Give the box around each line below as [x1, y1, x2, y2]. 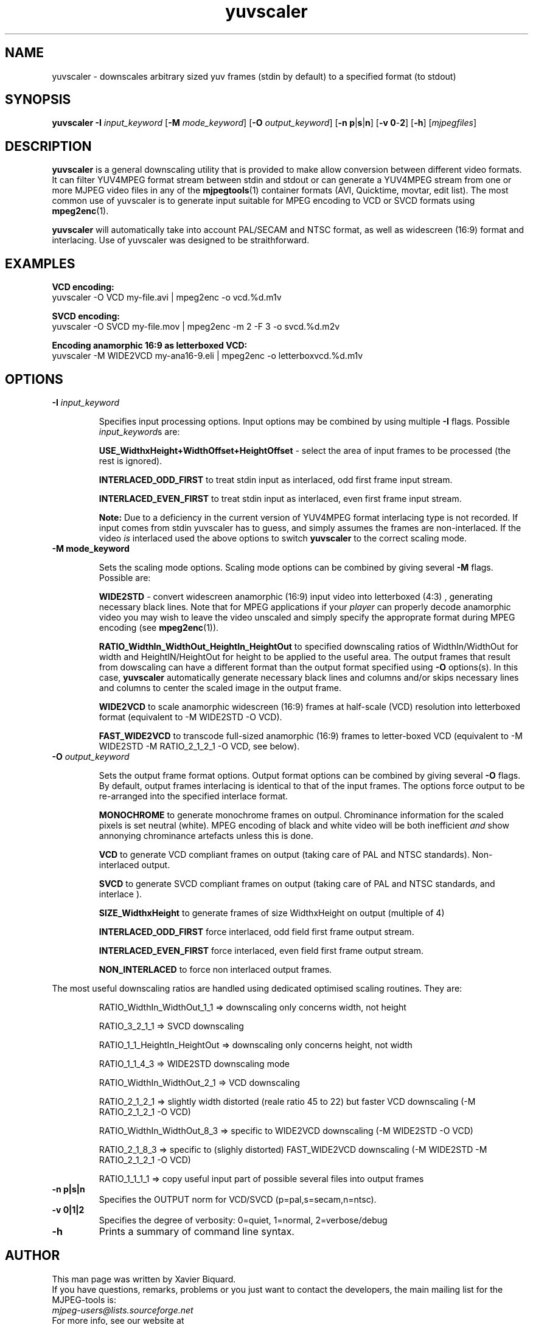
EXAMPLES [5, 256, 75, 271]
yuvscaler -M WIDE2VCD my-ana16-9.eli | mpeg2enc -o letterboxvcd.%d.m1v [52, 350, 363, 361]
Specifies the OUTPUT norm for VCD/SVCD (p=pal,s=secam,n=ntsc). [99, 1194, 377, 1205]
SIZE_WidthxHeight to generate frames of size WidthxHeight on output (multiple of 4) [99, 907, 445, 918]
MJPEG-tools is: [52, 1294, 117, 1305]
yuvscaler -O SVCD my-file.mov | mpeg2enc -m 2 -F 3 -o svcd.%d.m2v [52, 321, 340, 332]
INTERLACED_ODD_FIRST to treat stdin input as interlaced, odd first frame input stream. [99, 474, 453, 485]
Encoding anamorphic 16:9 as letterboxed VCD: [52, 340, 248, 351]
